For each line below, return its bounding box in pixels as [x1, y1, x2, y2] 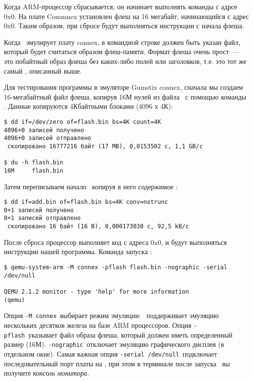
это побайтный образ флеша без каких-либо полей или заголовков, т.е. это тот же [4, 56, 247, 66]
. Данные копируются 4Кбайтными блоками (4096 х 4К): [4, 101, 173, 111]
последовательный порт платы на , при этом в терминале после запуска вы [4, 358, 230, 368]
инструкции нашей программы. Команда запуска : [4, 246, 152, 257]
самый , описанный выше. [4, 65, 82, 76]
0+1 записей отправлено [4, 215, 81, 222]
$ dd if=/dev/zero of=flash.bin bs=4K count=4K [4, 118, 161, 125]
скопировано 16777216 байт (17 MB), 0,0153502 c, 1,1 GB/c [7, 142, 203, 150]
